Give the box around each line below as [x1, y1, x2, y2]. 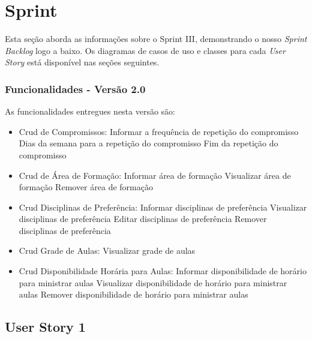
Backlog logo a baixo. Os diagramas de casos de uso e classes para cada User [5, 44, 286, 56]
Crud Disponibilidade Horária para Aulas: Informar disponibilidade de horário [19, 265, 307, 277]
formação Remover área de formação [19, 181, 153, 193]
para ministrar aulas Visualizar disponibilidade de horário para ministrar [19, 276, 287, 289]
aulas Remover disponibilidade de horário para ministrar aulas [19, 288, 248, 301]
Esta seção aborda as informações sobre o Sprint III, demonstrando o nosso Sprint [5, 32, 307, 45]
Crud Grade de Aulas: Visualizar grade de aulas [19, 244, 196, 257]
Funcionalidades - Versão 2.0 [5, 81, 146, 96]
